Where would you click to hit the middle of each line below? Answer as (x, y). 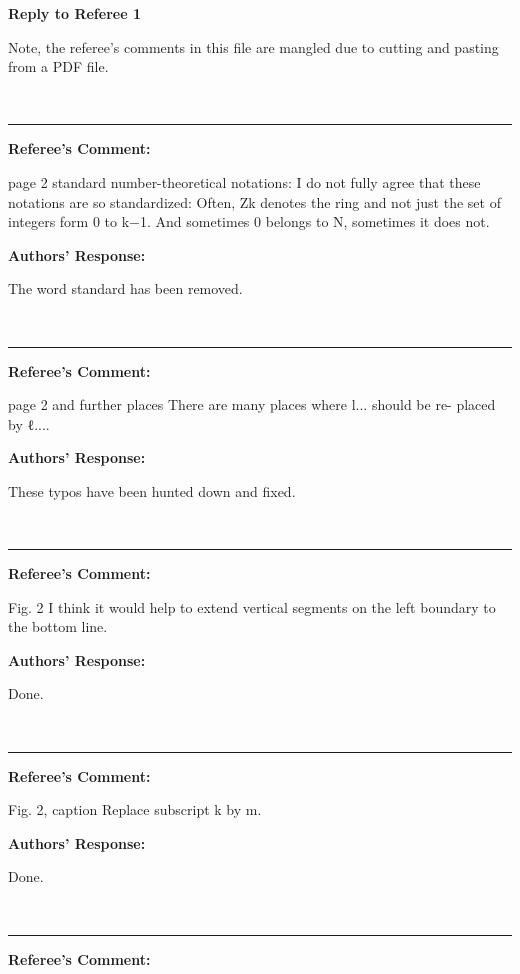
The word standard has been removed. (125, 288)
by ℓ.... (29, 423)
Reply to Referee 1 (74, 13)
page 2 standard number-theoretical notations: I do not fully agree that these (244, 181)
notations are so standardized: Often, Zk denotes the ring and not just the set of (254, 201)
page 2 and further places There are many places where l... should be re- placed (252, 404)
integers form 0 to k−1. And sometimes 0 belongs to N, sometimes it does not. (249, 221)
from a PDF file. (58, 66)
